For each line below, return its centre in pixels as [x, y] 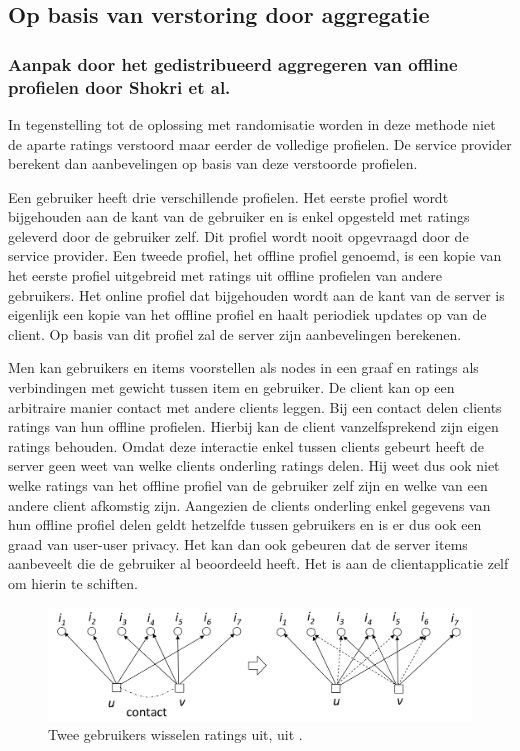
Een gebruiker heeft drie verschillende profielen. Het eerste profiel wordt [228, 196]
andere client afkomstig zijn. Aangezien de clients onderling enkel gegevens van [249, 504]
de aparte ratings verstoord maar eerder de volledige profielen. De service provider [260, 143]
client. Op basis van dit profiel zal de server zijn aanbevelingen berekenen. [235, 333]
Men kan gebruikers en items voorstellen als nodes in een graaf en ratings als [243, 367]
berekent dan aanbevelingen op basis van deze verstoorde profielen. [213, 163]
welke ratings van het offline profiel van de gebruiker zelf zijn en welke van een [248, 485]
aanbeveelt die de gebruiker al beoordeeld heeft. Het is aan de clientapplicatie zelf [258, 563]
